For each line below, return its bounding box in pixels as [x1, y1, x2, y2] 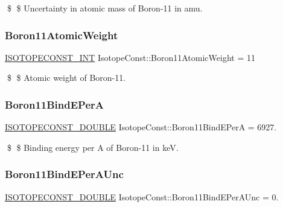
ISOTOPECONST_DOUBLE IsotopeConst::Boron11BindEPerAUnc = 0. [5, 190, 279, 203]
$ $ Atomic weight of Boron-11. [7, 71, 126, 84]
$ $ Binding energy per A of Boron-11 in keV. [7, 141, 179, 153]
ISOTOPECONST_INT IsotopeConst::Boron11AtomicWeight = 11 [5, 51, 255, 63]
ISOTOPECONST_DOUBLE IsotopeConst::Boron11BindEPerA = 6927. [5, 121, 277, 133]
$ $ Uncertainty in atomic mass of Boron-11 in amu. [7, 2, 203, 14]
